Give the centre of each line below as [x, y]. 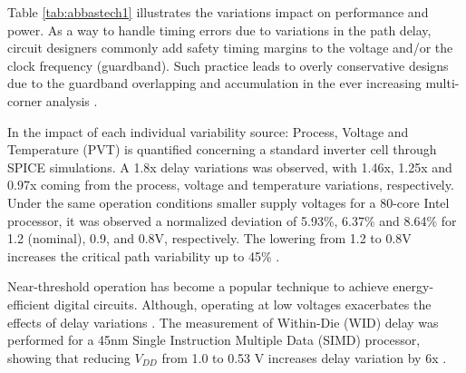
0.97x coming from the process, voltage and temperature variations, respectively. [231, 185]
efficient [29, 304]
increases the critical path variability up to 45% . [144, 255]
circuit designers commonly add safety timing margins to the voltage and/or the [230, 48]
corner [25, 100]
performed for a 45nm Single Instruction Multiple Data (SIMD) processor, [214, 340]
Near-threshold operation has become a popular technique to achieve [198, 286]
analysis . [72, 100]
